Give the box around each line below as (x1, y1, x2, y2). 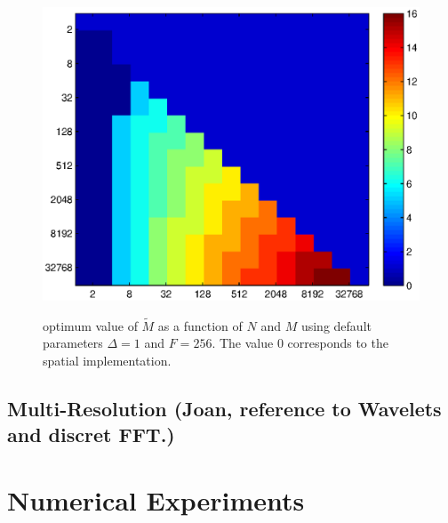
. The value (212, 334, 274, 352)
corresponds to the (287, 334, 388, 352)
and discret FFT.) (7, 421, 175, 448)
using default (300, 316, 372, 334)
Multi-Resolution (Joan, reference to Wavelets (7, 394, 442, 422)
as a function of (157, 316, 243, 334)
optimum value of (43, 316, 138, 334)
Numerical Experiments (7, 481, 305, 518)
